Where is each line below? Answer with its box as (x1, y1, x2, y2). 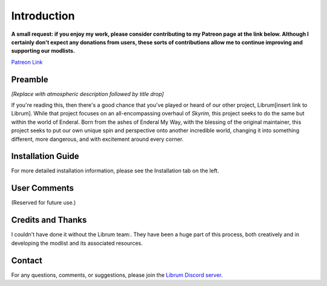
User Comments (11, 183, 74, 194)
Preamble (11, 74, 48, 84)
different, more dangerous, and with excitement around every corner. (11, 135, 184, 143)
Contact (11, 255, 42, 265)
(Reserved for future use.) (11, 199, 76, 206)
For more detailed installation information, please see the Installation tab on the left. (11, 167, 219, 174)
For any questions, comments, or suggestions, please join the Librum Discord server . (11, 271, 223, 279)
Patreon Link (11, 58, 43, 66)
